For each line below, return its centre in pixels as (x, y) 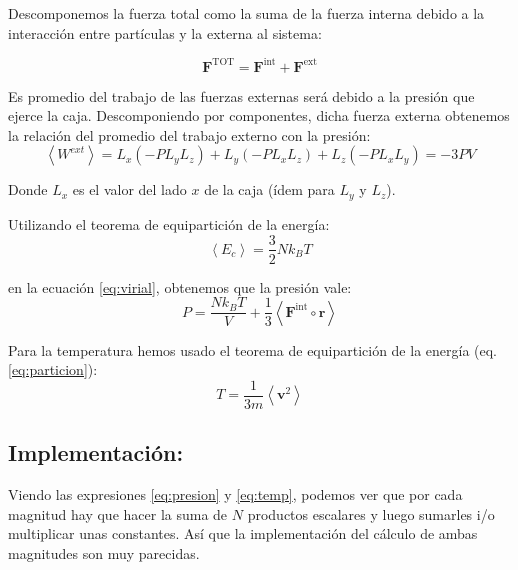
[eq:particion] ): (53, 369)
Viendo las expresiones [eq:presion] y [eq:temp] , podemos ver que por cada (235, 494)
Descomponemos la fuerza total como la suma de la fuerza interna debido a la (246, 13)
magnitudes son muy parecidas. (104, 552)
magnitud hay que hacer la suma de (118, 513)
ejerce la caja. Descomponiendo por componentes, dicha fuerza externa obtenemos (259, 115)
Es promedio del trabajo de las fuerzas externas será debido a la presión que (241, 95)
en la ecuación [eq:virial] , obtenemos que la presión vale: (180, 286)
